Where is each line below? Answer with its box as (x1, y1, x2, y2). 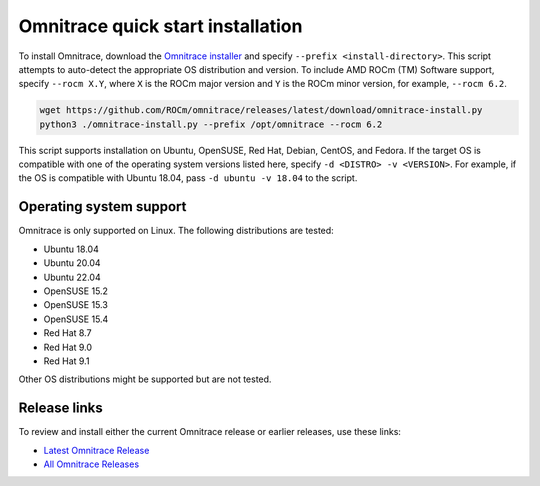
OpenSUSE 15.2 (43, 285, 109, 297)
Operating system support (18, 198, 187, 215)
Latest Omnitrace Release (43, 444, 150, 456)
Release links (18, 400, 104, 417)
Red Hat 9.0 (43, 341, 93, 353)
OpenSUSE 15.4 (43, 313, 109, 325)
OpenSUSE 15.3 (43, 299, 109, 311)
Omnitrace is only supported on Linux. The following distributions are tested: (18, 225, 334, 237)
